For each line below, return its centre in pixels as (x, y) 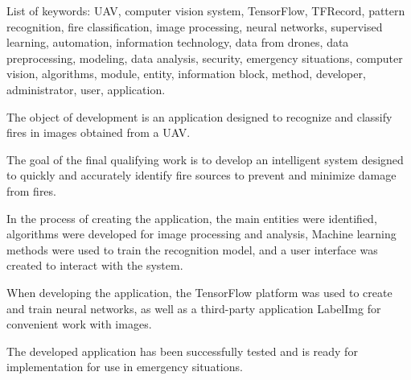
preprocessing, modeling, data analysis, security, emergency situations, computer (205, 58)
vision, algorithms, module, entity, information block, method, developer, (186, 74)
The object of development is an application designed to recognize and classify (199, 116)
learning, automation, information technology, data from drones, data (178, 42)
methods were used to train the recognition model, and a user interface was (192, 249)
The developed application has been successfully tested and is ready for (182, 351)
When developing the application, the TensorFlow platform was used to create (199, 292)
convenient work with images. (79, 324)
